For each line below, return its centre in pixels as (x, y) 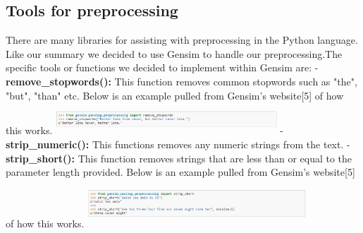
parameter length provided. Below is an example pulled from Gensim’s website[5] (180, 172)
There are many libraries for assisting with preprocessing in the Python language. (182, 40)
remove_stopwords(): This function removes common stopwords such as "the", (181, 81)
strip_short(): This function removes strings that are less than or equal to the (179, 158)
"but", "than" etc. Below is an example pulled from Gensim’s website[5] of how (175, 95)
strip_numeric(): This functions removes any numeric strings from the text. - (178, 144)
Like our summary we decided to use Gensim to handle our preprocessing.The (174, 53)
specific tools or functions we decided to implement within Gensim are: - (162, 67)
